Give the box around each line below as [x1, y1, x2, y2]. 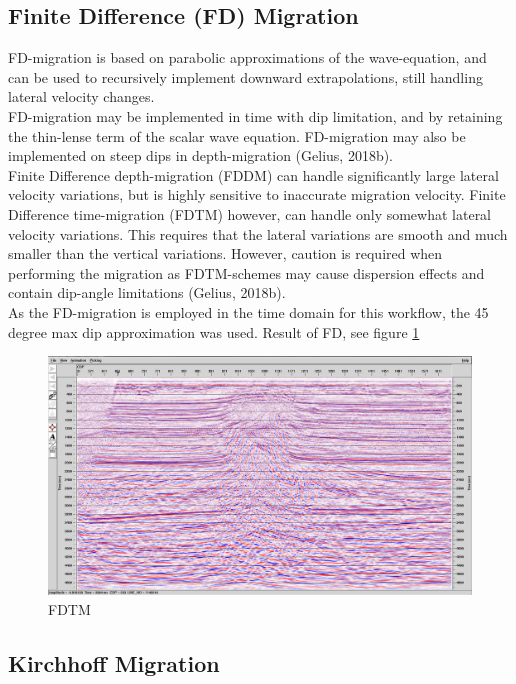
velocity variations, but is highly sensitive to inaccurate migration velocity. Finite [8, 184, 506, 205]
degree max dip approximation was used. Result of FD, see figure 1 [8, 321, 420, 342]
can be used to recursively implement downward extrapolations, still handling [8, 66, 483, 87]
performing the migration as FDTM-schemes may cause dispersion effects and [8, 262, 485, 283]
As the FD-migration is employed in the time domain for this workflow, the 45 [8, 301, 489, 322]
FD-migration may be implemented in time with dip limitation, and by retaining [8, 105, 503, 126]
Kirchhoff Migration [8, 648, 220, 679]
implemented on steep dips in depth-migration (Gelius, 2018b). [8, 145, 393, 166]
